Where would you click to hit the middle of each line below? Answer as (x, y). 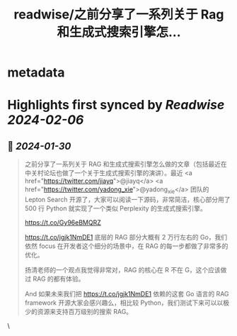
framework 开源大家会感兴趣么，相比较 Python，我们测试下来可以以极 (127, 303)
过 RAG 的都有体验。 (54, 279)
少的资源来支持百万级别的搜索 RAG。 (79, 311)
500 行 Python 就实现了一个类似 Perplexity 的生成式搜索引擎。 (116, 208)
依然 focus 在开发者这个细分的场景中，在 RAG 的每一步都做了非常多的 (126, 246)
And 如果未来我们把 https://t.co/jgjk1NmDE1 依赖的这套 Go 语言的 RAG (127, 293)
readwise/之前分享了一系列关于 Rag (119, 15)
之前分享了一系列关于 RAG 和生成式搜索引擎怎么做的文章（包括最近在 (126, 164)
